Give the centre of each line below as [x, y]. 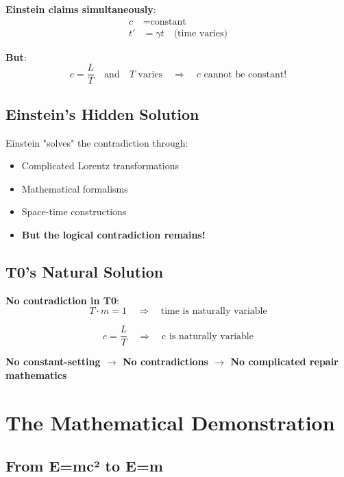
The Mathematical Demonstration [170, 422]
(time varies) [200, 33]
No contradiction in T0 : [63, 300]
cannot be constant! [245, 74]
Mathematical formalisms [75, 188]
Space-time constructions [74, 211]
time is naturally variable [214, 311]
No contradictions [165, 362]
